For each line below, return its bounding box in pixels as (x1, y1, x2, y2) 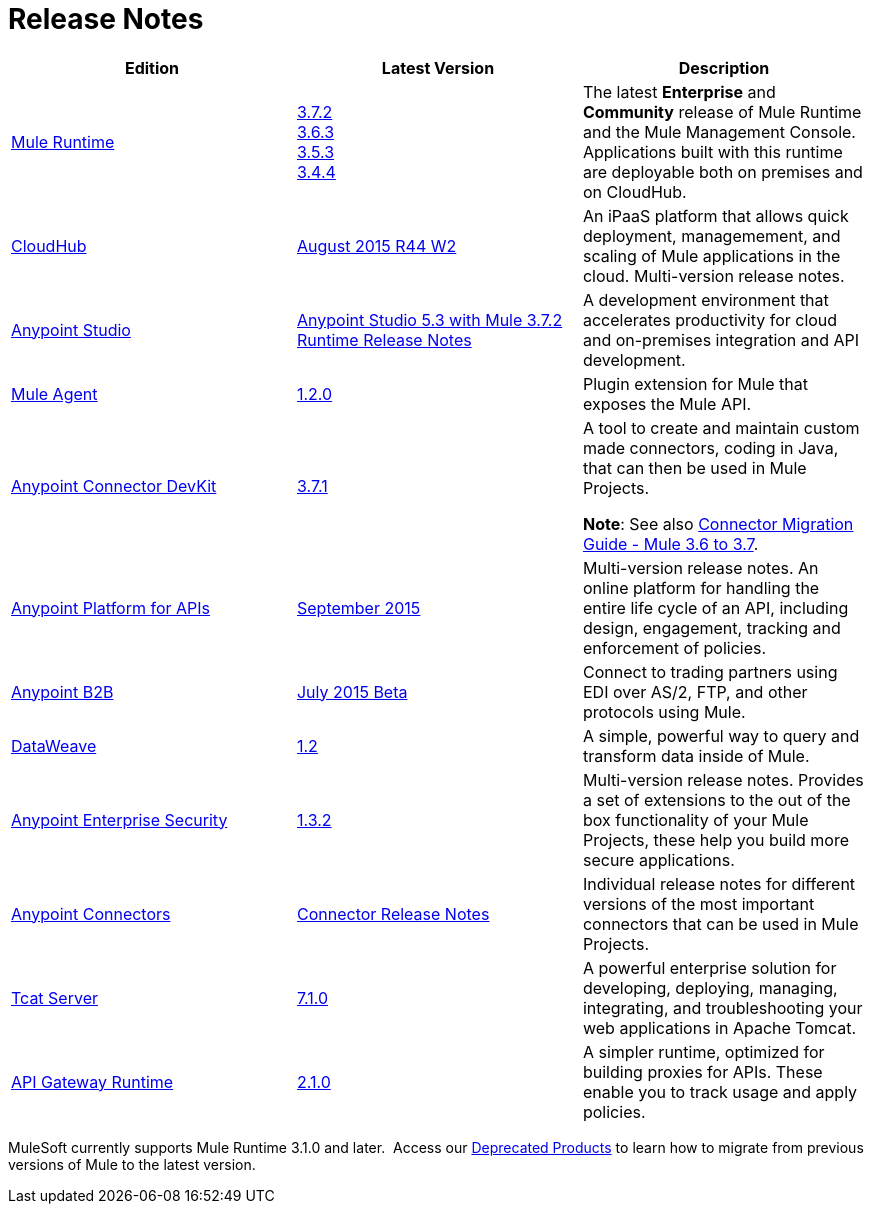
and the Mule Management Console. (582, 121, 856, 142)
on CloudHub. (582, 181, 687, 202)
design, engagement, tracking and (582, 617, 841, 638)
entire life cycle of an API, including (582, 597, 849, 618)
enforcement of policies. (582, 637, 767, 658)
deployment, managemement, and (582, 225, 841, 246)
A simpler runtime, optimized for (582, 1041, 825, 1062)
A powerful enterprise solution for (582, 957, 837, 978)
